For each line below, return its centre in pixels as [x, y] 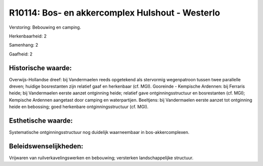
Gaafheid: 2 [21, 54]
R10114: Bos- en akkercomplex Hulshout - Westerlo [114, 13]
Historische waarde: [40, 68]
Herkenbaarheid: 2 [28, 36]
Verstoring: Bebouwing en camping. [45, 27]
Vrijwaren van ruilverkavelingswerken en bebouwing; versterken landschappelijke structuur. [101, 158]
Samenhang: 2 [24, 45]
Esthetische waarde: [41, 121]
